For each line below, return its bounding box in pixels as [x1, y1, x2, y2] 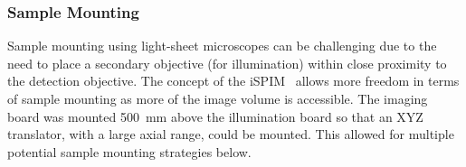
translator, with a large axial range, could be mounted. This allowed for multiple [7, 125, 454, 144]
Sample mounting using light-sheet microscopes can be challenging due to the [7, 36, 437, 55]
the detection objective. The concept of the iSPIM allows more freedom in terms [7, 71, 460, 90]
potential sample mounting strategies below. [7, 142, 252, 161]
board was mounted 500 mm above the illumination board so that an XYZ [7, 107, 423, 125]
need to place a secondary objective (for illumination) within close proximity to [7, 53, 447, 72]
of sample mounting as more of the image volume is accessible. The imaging [7, 89, 428, 107]
